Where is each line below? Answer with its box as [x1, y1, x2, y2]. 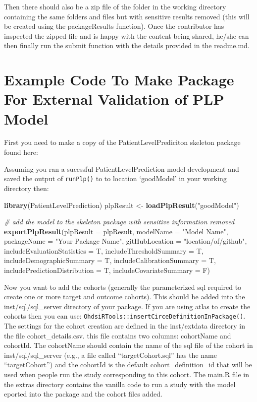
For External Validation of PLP [4, 89, 224, 109]
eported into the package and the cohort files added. [4, 389, 162, 399]
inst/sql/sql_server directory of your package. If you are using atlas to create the [4, 301, 251, 311]
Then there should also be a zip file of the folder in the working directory [4, 1, 226, 11]
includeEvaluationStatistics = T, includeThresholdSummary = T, [4, 245, 204, 256]
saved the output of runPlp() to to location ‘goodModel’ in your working [4, 173, 227, 184]
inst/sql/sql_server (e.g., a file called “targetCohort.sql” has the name [4, 349, 217, 360]
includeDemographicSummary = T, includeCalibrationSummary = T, [4, 255, 216, 266]
